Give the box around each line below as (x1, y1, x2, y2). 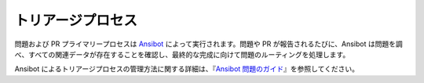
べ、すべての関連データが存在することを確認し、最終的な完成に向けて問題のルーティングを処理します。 (14, 49, 350, 59)
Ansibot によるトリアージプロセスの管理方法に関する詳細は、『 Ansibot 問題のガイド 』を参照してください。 (14, 64, 360, 74)
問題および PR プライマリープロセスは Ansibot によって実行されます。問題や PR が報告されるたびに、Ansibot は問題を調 (14, 39, 404, 49)
